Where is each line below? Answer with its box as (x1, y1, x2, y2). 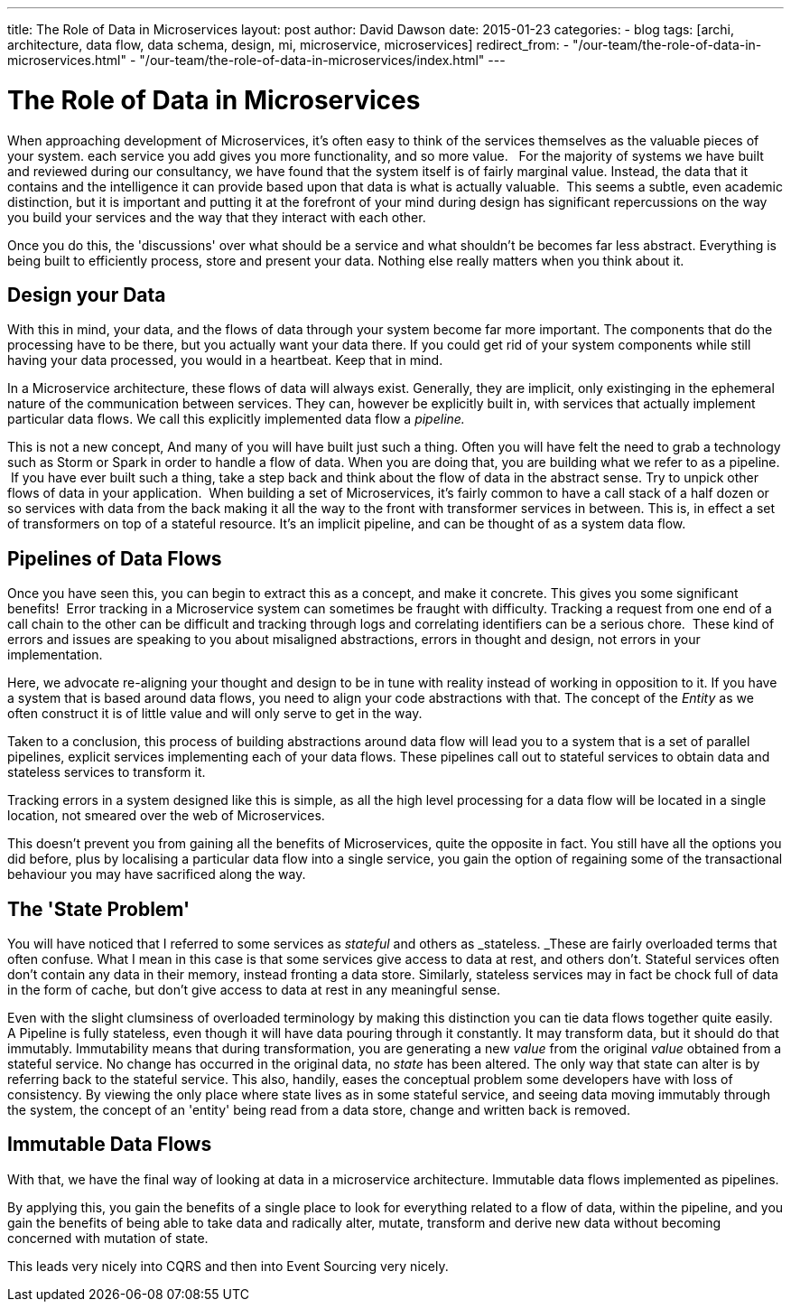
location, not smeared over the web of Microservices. (7, 808, 325, 824)
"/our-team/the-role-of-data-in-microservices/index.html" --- (139, 52, 506, 68)
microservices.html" (7, 52, 127, 68)
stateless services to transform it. (7, 764, 206, 781)
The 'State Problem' (7, 897, 191, 921)
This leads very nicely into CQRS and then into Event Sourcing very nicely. (7, 1258, 449, 1274)
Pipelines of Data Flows (7, 547, 222, 570)
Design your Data (7, 283, 166, 306)
